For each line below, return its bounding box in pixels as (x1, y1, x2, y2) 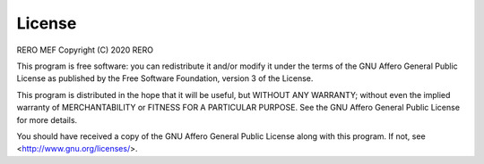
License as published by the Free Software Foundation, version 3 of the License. (16, 73, 314, 84)
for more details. (16, 114, 78, 125)
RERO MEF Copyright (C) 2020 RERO (16, 45, 154, 55)
